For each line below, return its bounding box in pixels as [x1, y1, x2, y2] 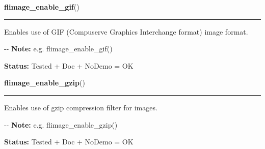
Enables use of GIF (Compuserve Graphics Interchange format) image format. [4, 26, 248, 37]
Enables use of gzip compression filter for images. [4, 102, 157, 112]
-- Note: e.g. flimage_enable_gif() [4, 43, 113, 54]
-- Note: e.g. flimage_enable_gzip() [4, 119, 118, 130]
